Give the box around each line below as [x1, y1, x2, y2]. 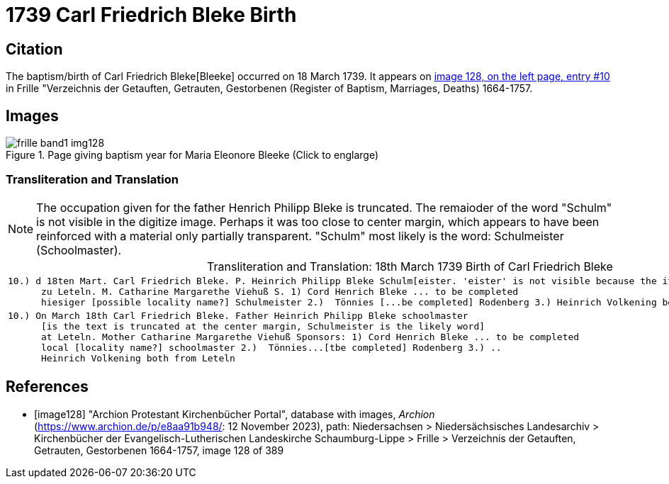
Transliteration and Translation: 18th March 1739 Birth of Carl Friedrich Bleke [207, 259, 613, 274]
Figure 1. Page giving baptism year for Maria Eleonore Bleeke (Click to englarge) [6, 149, 379, 162]
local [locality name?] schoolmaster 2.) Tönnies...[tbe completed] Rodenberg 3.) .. [40, 342, 502, 353]
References [6, 378, 89, 396]
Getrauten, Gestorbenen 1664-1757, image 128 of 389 [34, 444, 284, 456]
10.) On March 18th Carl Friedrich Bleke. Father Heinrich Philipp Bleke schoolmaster [8, 310, 468, 321]
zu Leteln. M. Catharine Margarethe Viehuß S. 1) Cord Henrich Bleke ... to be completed [40, 286, 519, 297]
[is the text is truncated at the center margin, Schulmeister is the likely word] [40, 320, 485, 332]
